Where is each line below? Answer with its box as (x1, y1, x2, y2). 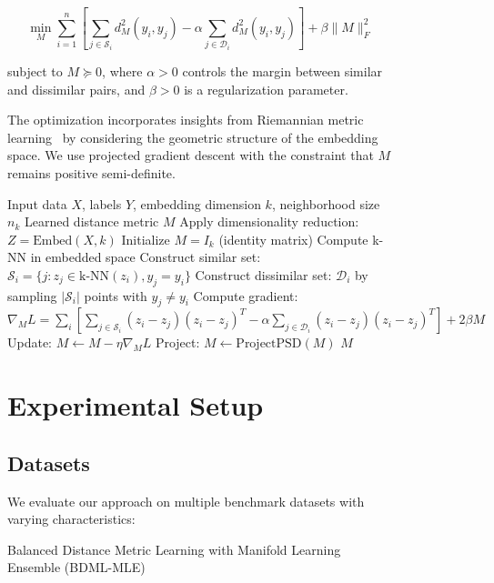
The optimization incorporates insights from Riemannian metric (7, 110, 364, 129)
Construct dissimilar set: (195, 265, 332, 284)
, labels (82, 194, 122, 213)
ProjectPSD (236, 337, 302, 351)
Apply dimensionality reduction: (179, 212, 359, 231)
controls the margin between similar (182, 61, 383, 80)
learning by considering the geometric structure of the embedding (7, 127, 378, 146)
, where (102, 61, 143, 80)
